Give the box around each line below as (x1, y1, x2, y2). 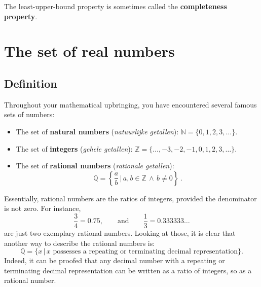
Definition (4, 75, 57, 91)
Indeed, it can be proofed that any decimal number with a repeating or (4, 255, 225, 266)
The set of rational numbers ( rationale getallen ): (16, 160, 174, 171)
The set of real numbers (4, 41, 175, 61)
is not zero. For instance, (4, 203, 81, 213)
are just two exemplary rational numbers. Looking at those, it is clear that (4, 227, 236, 238)
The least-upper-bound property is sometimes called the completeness (4, 1, 227, 11)
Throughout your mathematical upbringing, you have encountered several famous (4, 99, 257, 110)
